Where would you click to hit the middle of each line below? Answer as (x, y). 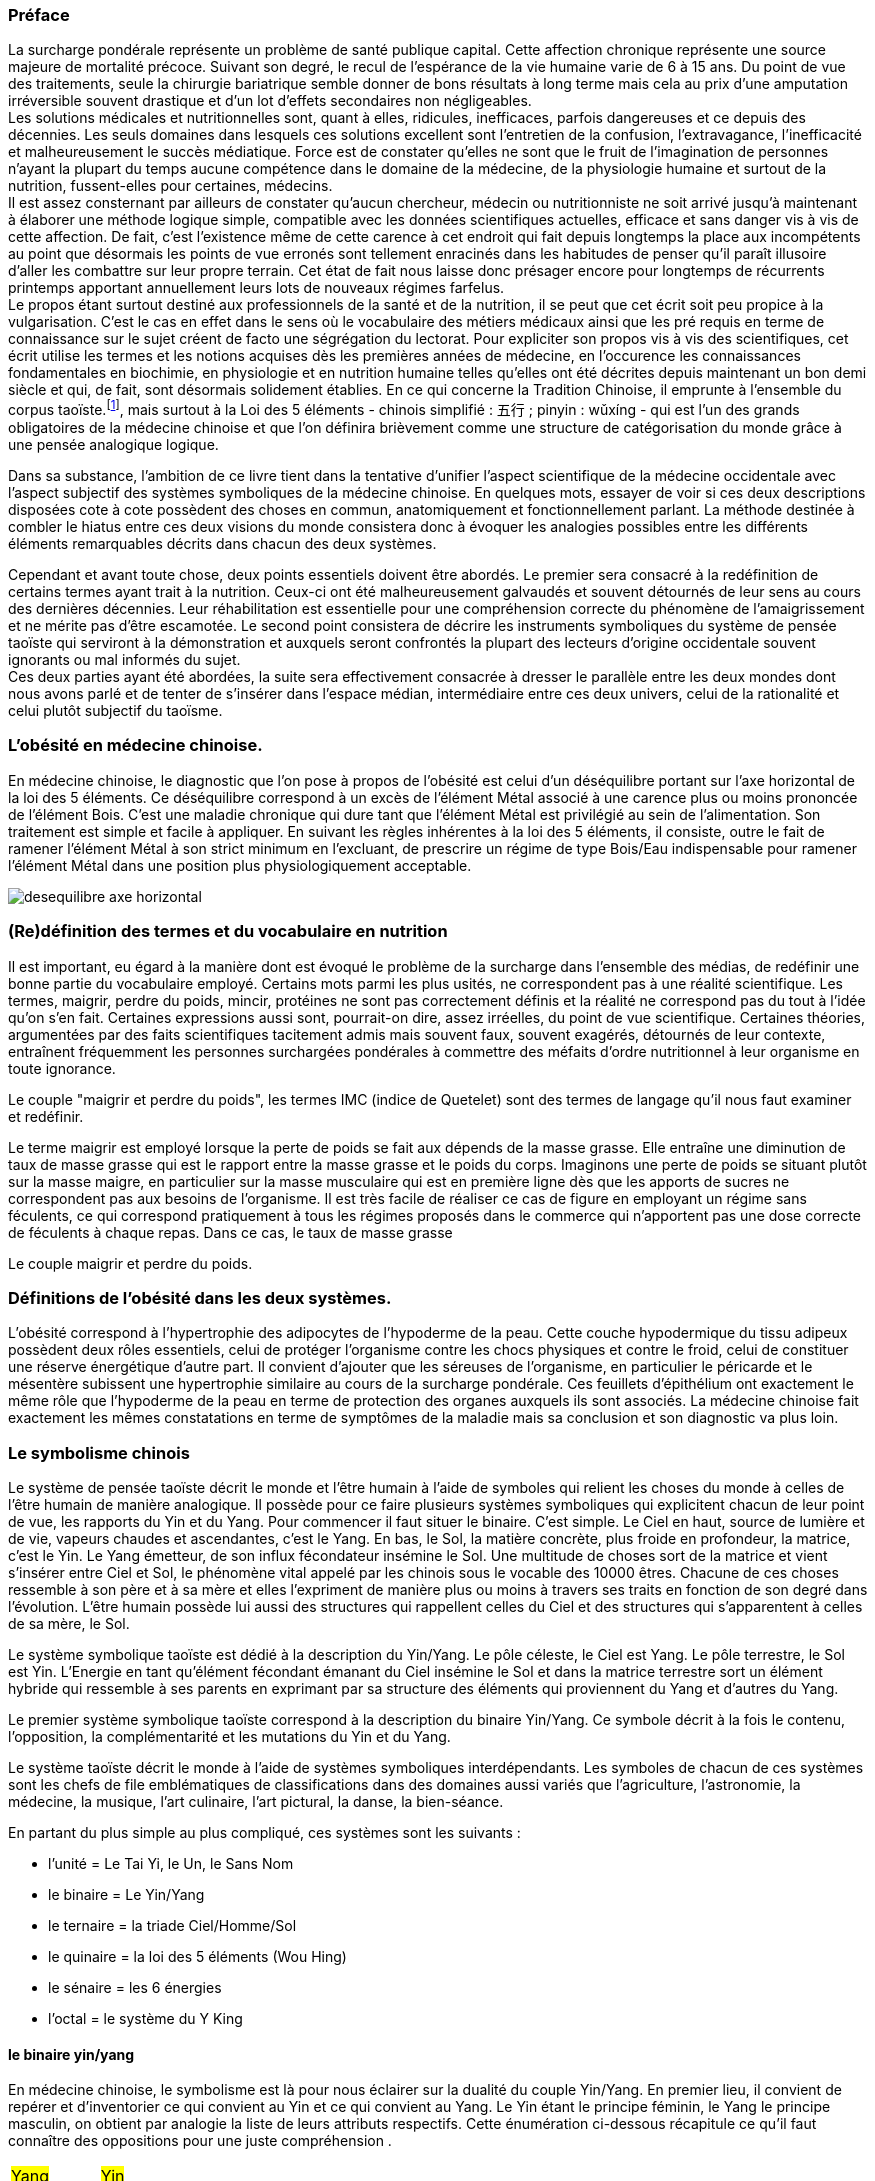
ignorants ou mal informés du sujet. (124, 660)
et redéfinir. (46, 1116)
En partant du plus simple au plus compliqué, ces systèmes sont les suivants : (264, 1833)
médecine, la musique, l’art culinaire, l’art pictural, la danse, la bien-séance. (256, 1802)
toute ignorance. (62, 1068)
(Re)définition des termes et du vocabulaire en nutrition (228, 931)
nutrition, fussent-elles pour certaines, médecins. (170, 186)
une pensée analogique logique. (113, 445)
